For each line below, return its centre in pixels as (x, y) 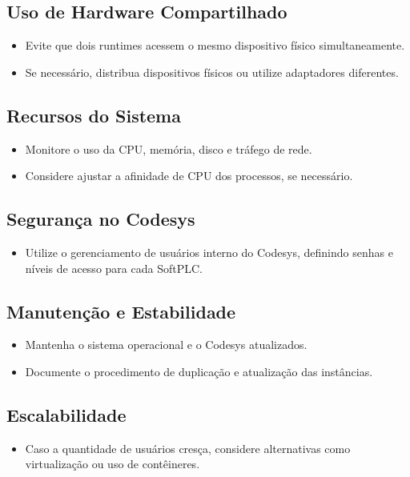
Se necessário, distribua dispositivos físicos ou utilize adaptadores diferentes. (212, 72)
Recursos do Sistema (94, 115)
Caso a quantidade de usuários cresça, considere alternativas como (188, 448)
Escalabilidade (66, 414)
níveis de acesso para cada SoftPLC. (114, 268)
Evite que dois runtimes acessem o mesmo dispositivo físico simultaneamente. (215, 45)
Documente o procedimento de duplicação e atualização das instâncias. (199, 371)
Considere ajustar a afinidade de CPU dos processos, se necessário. (189, 176)
